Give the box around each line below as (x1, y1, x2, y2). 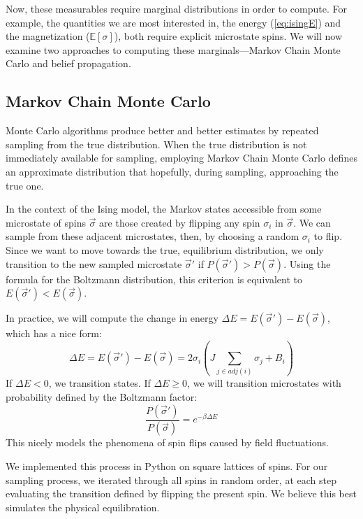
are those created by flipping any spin (99, 215, 260, 229)
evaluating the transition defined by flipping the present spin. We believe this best (6, 486, 357, 501)
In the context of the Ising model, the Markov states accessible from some (6, 201, 322, 216)
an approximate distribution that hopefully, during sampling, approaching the (6, 164, 339, 178)
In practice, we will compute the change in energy (6, 311, 218, 325)
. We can (293, 215, 331, 229)
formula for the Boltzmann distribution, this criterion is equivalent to (6, 271, 302, 286)
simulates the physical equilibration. (6, 499, 160, 514)
